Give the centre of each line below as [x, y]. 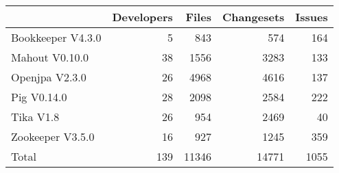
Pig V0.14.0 [39, 97]
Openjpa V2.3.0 [49, 77]
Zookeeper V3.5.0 [53, 136]
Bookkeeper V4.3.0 [56, 37]
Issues [312, 17]
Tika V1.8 [35, 117]
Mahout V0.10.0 [50, 57]
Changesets [253, 17]
